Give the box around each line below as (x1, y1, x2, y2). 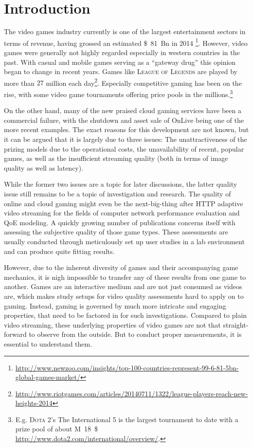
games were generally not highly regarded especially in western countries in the (4, 47, 240, 57)
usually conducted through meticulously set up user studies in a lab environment (4, 236, 245, 246)
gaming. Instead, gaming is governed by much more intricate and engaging (4, 300, 226, 311)
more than (4, 78, 35, 88)
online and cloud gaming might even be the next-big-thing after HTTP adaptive (4, 198, 243, 208)
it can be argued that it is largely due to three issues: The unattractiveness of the (4, 134, 247, 144)
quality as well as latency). (4, 162, 84, 173)
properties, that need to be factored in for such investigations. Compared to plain (4, 310, 247, 320)
